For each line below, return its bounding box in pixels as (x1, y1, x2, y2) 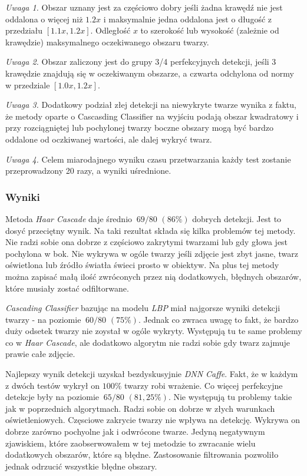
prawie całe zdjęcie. (5, 348, 75, 360)
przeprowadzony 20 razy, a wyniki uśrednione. (5, 164, 171, 177)
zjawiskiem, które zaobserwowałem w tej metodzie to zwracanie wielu (5, 437, 256, 449)
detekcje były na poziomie (5, 391, 100, 403)
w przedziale (5, 78, 50, 91)
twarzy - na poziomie (5, 313, 81, 325)
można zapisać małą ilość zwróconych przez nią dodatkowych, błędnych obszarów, (5, 270, 302, 282)
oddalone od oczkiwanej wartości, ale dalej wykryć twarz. (5, 133, 212, 145)
